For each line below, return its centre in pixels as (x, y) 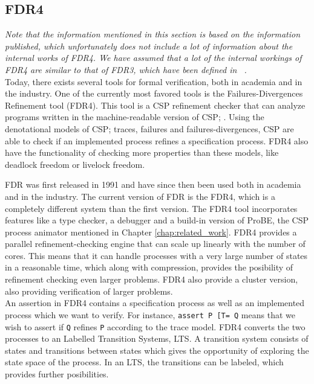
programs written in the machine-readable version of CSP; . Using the (135, 117)
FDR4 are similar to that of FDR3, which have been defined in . (126, 69)
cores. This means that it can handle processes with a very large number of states (156, 255)
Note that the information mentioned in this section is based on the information (153, 34)
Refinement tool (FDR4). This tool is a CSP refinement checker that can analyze (155, 105)
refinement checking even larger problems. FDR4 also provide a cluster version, (152, 279)
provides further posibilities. (57, 373)
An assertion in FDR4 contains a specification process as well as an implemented (155, 303)
